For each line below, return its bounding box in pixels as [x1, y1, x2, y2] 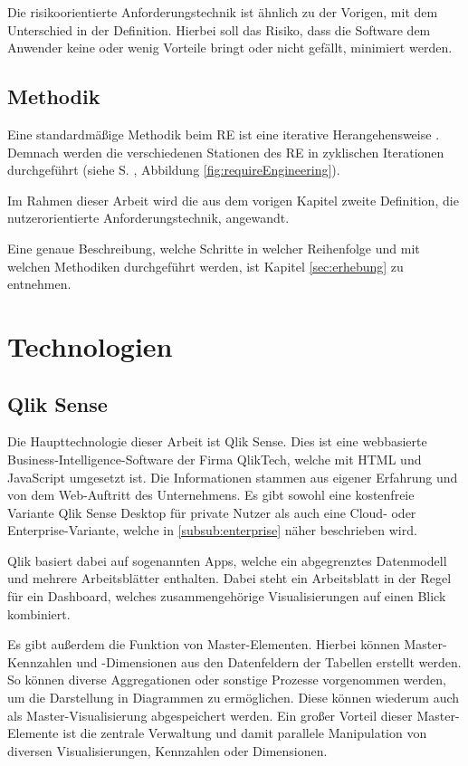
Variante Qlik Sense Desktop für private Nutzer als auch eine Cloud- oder [7, 503, 416, 522]
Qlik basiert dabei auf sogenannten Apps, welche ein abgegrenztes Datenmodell [7, 551, 447, 570]
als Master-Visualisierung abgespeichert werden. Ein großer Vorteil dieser [7, 705, 413, 724]
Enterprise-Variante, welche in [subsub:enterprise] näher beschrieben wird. [7, 521, 417, 540]
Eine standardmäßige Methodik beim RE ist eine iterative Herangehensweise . [7, 124, 440, 143]
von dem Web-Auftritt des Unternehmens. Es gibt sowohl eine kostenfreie [7, 485, 415, 504]
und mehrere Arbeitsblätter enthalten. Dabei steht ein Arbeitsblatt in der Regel [7, 569, 452, 588]
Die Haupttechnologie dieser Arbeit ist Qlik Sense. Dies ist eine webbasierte [7, 432, 427, 451]
